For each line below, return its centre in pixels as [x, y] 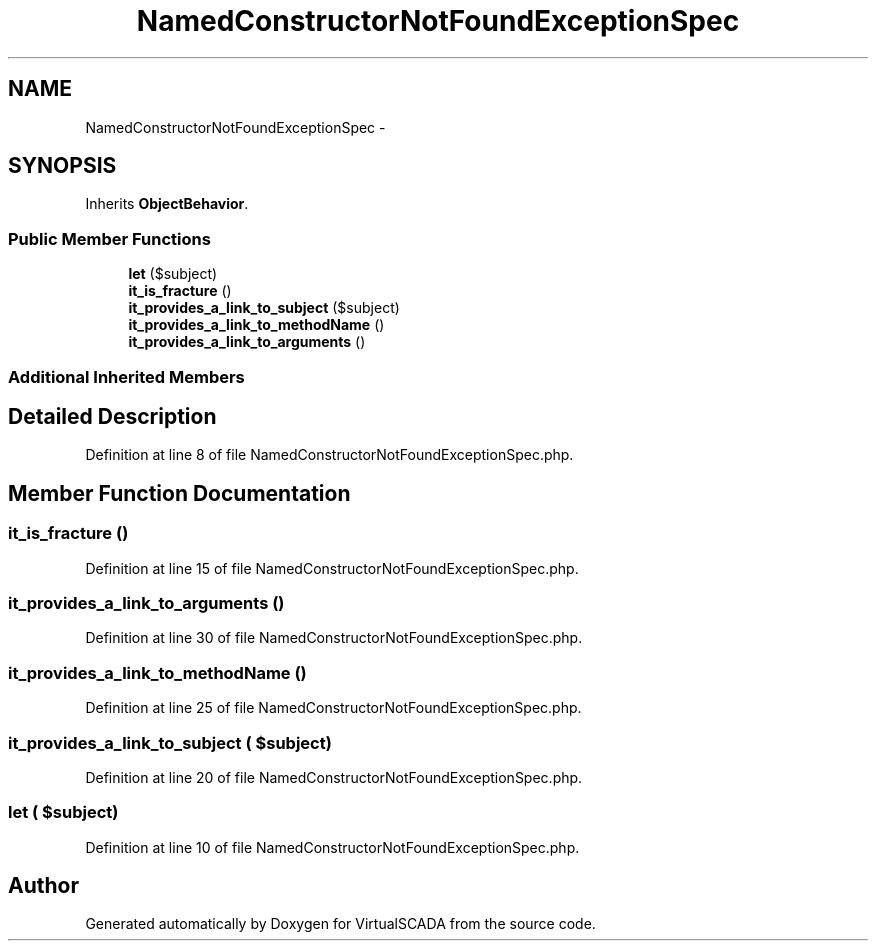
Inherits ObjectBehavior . [167, 204]
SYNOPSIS [62, 166]
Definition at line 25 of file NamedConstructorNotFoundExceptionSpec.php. [333, 708]
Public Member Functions [109, 238]
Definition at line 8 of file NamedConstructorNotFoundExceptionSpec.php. [329, 455]
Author [43, 886]
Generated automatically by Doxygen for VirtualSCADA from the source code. [340, 924]
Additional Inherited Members [126, 376]
